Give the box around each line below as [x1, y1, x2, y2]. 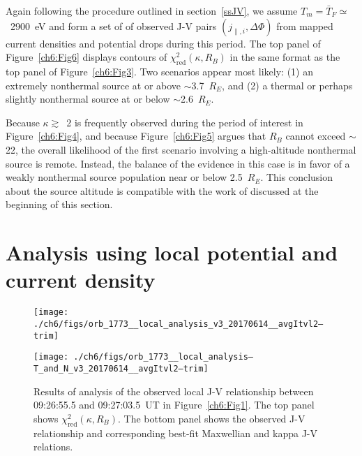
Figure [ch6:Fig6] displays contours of [6, 50, 167, 64]
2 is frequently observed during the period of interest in [66, 115, 303, 129]
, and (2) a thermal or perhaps [222, 78, 353, 92]
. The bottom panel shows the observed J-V [118, 411, 306, 425]
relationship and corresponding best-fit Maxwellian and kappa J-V [33, 425, 317, 440]
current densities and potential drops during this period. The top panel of [6, 36, 321, 50]
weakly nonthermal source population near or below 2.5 [6, 170, 243, 184]
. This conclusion [260, 170, 333, 184]
